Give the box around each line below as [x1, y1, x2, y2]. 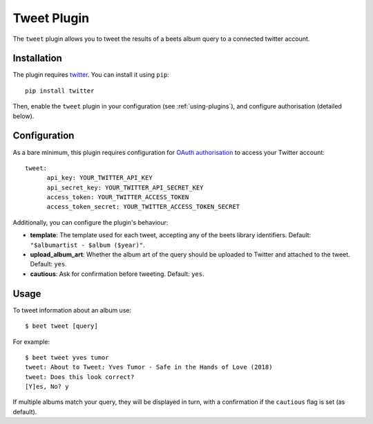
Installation [12, 53, 62, 64]
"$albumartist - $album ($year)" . [30, 241, 145, 249]
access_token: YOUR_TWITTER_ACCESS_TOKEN [46, 194, 189, 201]
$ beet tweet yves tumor [25, 353, 109, 361]
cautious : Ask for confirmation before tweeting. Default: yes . [30, 270, 204, 278]
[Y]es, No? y [25, 382, 69, 391]
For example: [12, 338, 50, 346]
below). [12, 111, 35, 120]
